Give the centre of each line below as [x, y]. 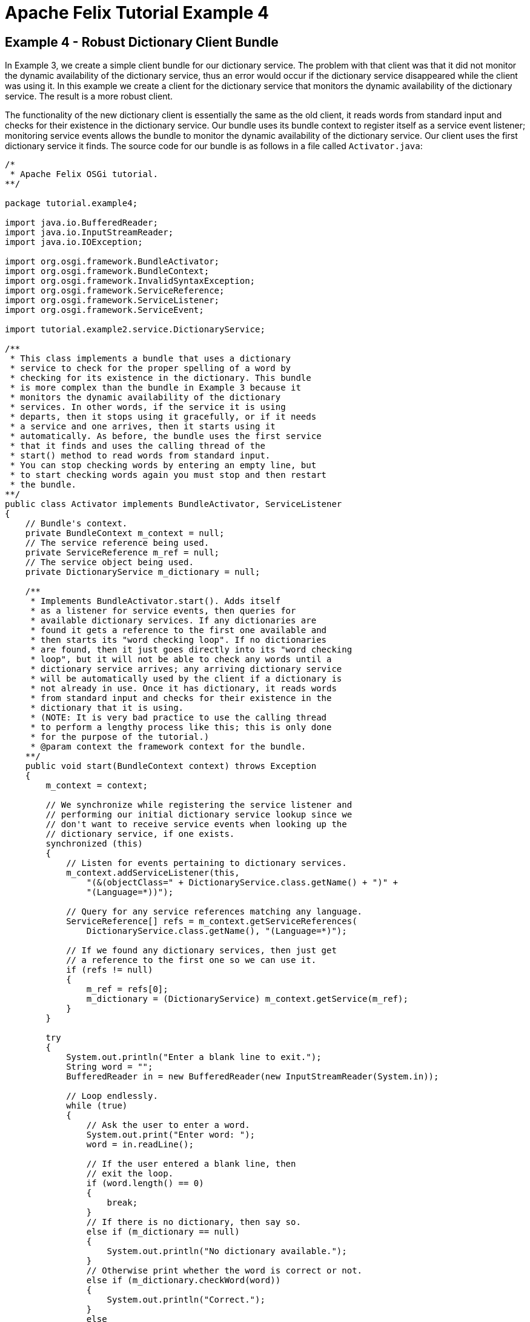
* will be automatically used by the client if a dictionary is [186, 679]
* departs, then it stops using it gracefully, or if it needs [163, 417]
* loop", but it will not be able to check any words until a [181, 659]
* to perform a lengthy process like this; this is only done [181, 727]
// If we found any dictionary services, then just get [201, 951]
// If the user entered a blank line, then [191, 1164]
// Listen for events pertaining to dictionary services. [207, 863]
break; [122, 1203]
